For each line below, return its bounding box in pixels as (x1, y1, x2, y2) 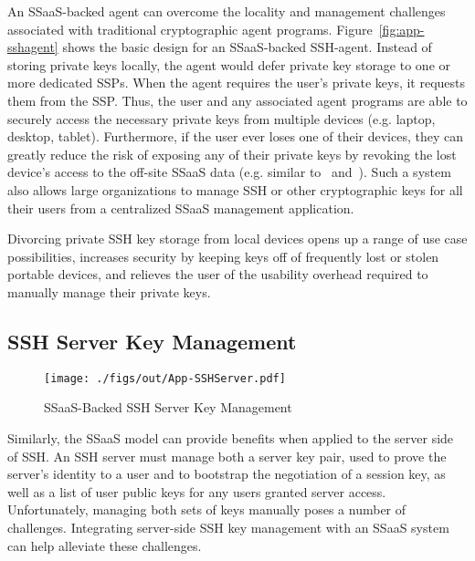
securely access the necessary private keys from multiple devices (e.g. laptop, (7, 109, 436, 128)
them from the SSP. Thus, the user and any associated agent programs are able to (7, 90, 468, 109)
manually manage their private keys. (7, 282, 211, 301)
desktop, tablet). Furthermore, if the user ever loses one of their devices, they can (7, 127, 463, 146)
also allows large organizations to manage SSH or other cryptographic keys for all (7, 180, 463, 199)
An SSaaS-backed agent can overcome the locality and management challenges (7, 2, 446, 20)
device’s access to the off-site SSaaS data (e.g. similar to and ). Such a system (7, 162, 451, 182)
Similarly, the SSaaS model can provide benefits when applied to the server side (7, 428, 454, 447)
